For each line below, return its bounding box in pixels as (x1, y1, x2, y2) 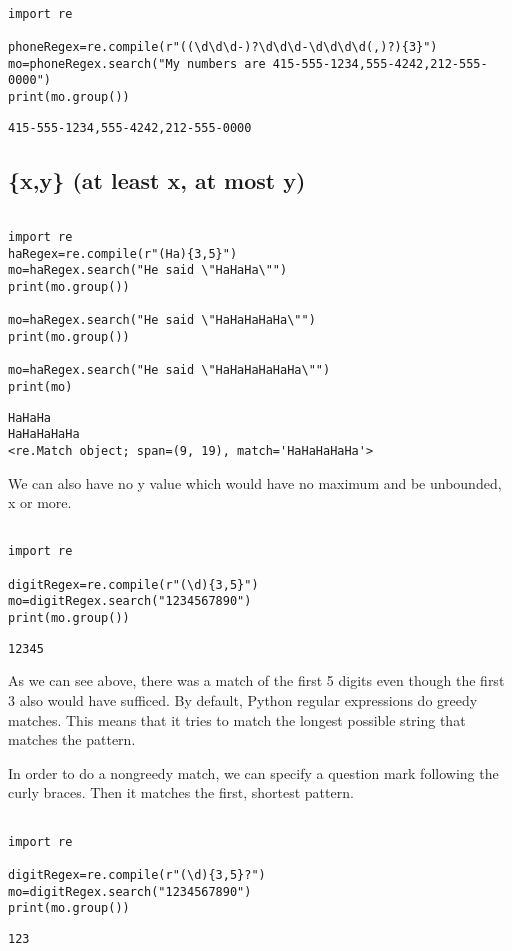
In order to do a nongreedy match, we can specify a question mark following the (8, 762, 499, 783)
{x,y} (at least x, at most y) (8, 164, 306, 195)
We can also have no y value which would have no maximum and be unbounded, (8, 472, 502, 493)
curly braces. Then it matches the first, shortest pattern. (8, 782, 354, 803)
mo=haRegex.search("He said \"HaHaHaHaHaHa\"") (8, 363, 331, 378)
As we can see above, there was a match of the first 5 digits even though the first (8, 670, 505, 691)
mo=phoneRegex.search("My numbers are (8, 56, 266, 71)
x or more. (8, 492, 72, 513)
